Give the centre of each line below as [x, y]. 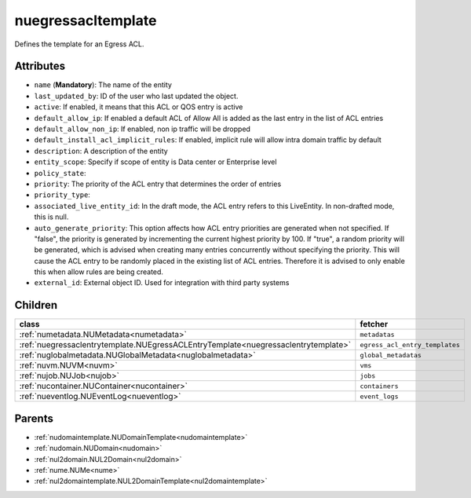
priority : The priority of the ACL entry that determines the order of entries [158, 184]
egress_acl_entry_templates [410, 344]
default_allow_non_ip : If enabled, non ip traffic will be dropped [142, 129]
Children [36, 305]
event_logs [379, 396]
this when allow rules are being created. [99, 272]
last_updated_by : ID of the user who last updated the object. [136, 96]
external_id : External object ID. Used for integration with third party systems [162, 283]
